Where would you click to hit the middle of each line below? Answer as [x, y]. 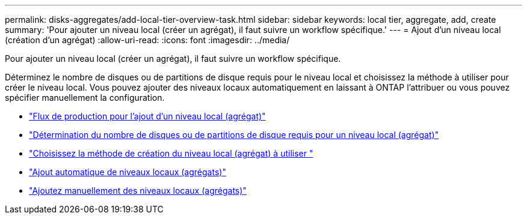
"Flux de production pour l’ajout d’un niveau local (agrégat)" [147, 116]
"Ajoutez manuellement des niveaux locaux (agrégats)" [138, 190]
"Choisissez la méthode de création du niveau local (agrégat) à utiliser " [171, 153]
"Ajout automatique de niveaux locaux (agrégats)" [128, 172]
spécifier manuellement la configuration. [85, 97]
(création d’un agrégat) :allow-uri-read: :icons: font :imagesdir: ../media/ [147, 40]
